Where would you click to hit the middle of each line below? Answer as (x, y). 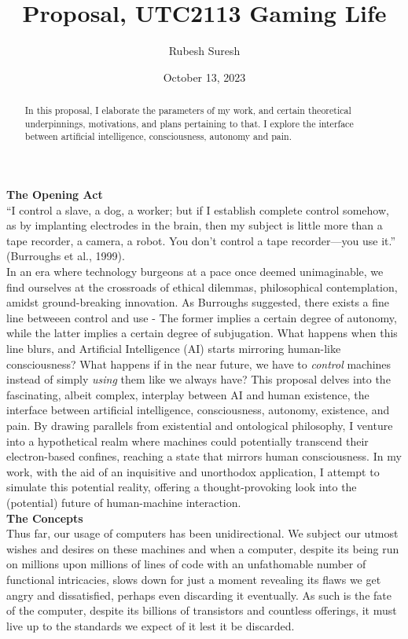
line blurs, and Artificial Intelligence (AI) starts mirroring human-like (174, 349)
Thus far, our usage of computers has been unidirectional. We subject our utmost (202, 533)
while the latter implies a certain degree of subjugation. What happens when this (202, 333)
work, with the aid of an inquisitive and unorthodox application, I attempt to (193, 471)
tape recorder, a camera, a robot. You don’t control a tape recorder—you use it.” (201, 240)
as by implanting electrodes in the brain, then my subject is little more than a (195, 225)
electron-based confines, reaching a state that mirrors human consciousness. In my (204, 456)
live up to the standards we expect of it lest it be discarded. (151, 625)
